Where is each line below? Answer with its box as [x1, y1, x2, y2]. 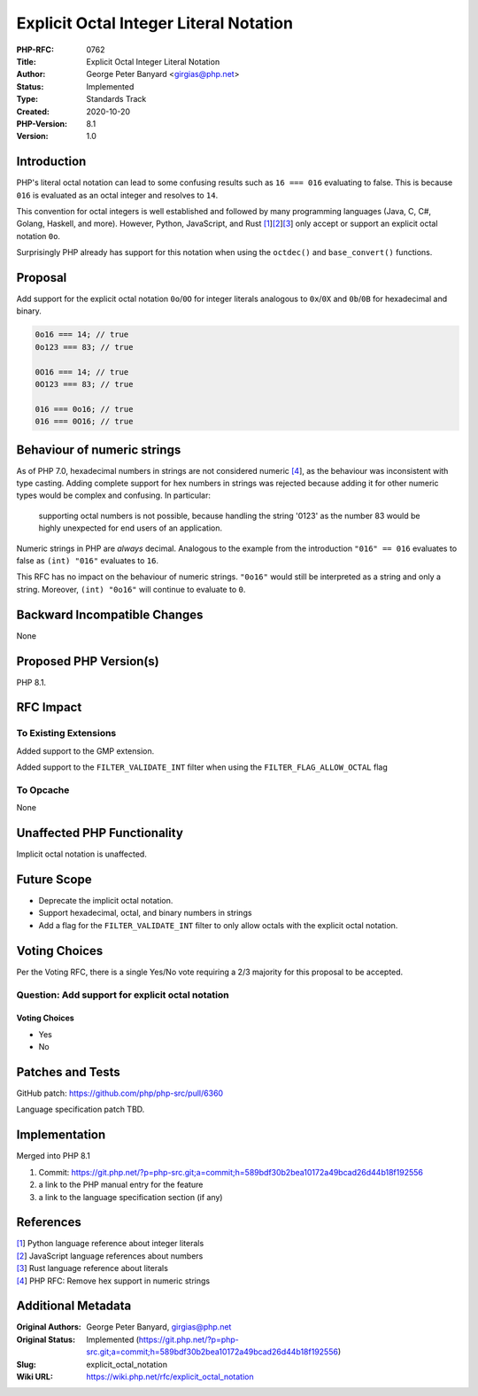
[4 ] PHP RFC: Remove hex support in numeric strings [16, 1276, 211, 1286]
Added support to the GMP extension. [16, 745, 155, 756]
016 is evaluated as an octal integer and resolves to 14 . [16, 190, 219, 200]
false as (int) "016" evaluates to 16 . [16, 555, 159, 566]
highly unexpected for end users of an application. [38, 523, 223, 533]
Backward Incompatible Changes [16, 607, 204, 622]
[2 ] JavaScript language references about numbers [16, 1250, 204, 1261]
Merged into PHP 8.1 [16, 1151, 90, 1161]
